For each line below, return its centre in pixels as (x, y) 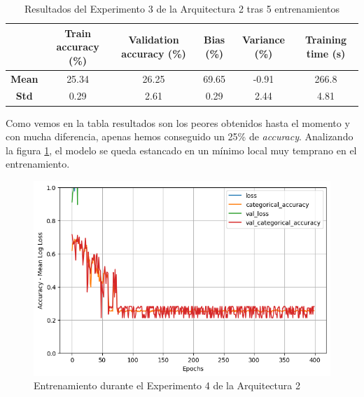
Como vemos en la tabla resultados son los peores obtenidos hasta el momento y (178, 122)
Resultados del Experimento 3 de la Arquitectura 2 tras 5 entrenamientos (182, 8)
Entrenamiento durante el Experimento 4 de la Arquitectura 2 (167, 385)
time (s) (326, 53)
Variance (263, 40)
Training (326, 40)
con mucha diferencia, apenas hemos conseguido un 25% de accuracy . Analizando (180, 136)
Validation (154, 40)
